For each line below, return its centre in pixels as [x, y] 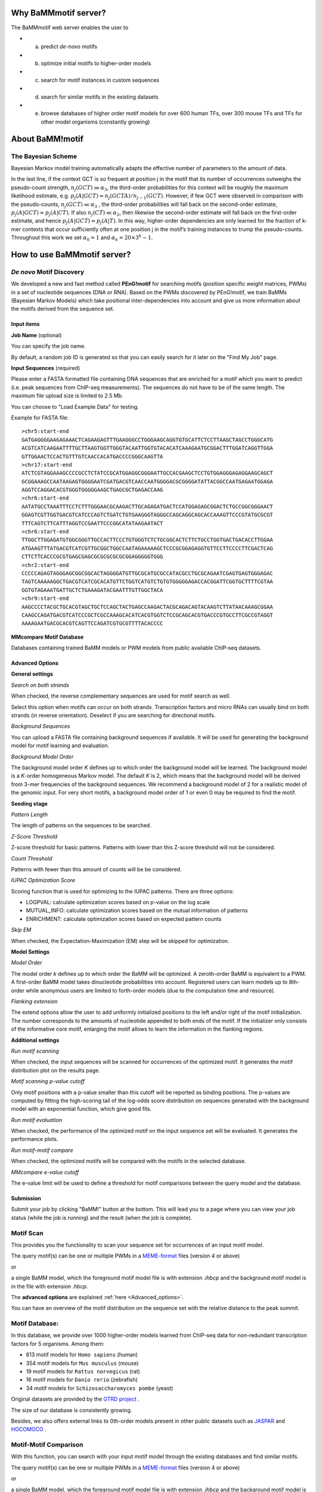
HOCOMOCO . [29, 1429]
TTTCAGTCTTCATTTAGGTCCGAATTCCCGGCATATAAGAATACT [92, 523]
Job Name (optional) [36, 335]
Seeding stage [29, 803]
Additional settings [35, 1040]
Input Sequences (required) [46, 368]
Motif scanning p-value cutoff [48, 1081]
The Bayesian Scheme [44, 156]
